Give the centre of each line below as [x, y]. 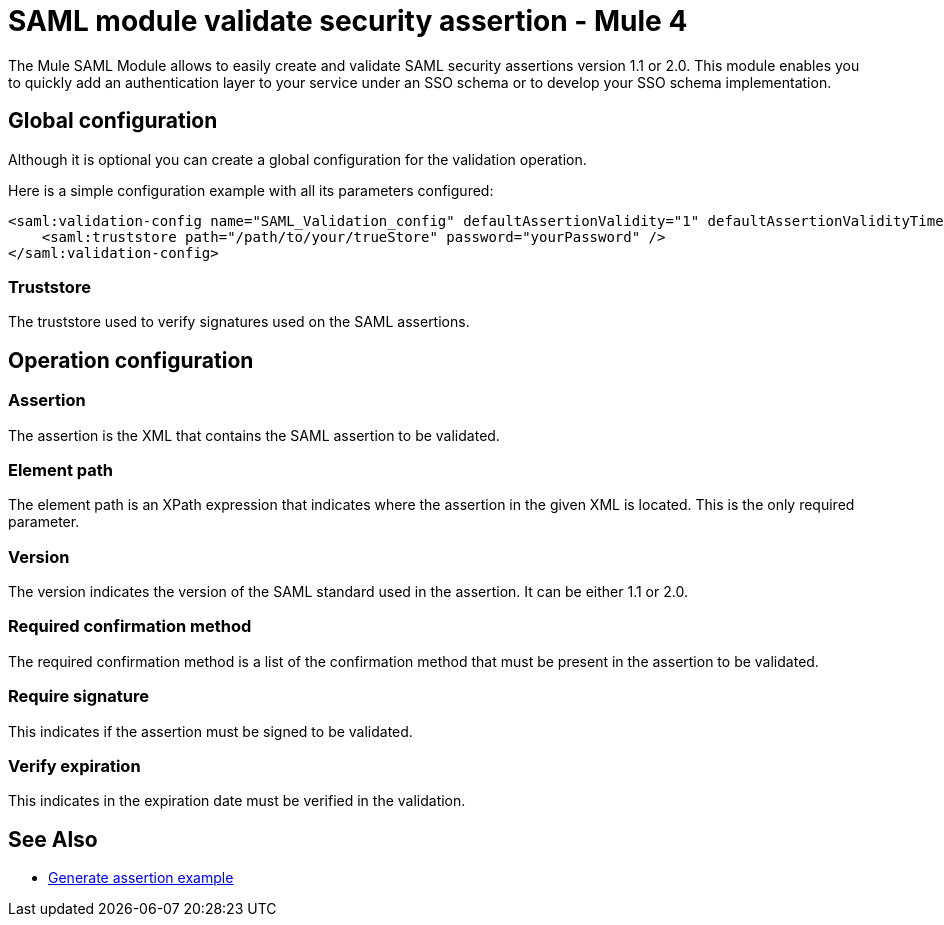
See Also [53, 839]
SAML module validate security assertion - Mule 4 [348, 21]
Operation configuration [131, 360]
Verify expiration [74, 765]
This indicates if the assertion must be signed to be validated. [210, 731]
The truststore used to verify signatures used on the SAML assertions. [239, 322]
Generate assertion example [141, 878]
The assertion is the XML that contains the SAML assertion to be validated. [254, 435]
